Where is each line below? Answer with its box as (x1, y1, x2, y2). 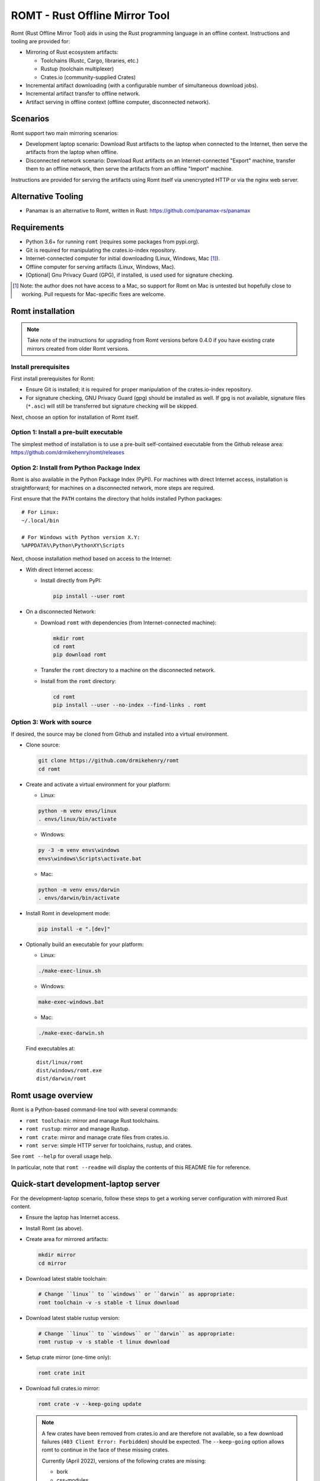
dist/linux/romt (36, 1059, 84, 1066)
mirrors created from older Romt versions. (27, 345, 130, 352)
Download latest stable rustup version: (25, 1314, 120, 1321)
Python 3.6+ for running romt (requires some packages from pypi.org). (25, 238, 200, 245)
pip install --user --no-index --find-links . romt (53, 702, 207, 709)
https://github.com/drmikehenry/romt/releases (11, 449, 124, 456)
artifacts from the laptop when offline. (25, 149, 119, 156)
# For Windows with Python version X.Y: (21, 534, 140, 540)
